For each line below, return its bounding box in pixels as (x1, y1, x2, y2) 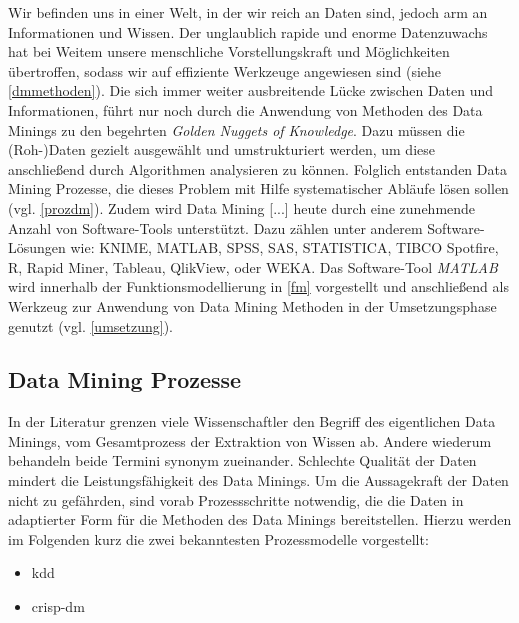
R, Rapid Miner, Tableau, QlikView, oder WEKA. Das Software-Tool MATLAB (8, 256, 498, 277)
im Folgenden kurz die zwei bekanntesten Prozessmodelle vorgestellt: (8, 528, 429, 549)
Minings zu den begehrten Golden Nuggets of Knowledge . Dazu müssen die (8, 119, 465, 140)
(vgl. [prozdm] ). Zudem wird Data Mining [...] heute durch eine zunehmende (8, 197, 476, 218)
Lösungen (8, 237, 66, 258)
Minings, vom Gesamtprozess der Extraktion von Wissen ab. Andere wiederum (8, 430, 492, 451)
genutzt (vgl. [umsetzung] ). (8, 315, 173, 336)
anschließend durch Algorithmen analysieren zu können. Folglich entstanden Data (8, 158, 507, 179)
